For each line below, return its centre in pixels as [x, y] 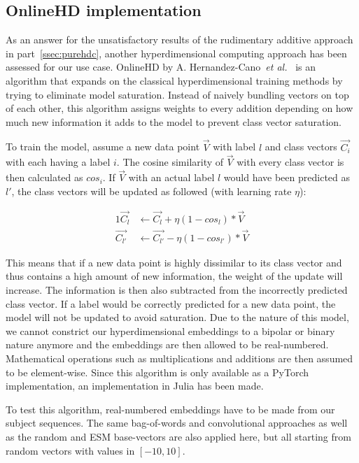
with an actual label [171, 177]
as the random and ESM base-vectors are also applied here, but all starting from [178, 437]
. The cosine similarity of [170, 162]
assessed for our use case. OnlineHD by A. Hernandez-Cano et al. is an [161, 67]
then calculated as [44, 177]
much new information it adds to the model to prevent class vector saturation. [174, 121]
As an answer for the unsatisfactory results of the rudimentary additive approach [179, 40]
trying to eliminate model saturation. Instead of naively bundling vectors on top [177, 94]
